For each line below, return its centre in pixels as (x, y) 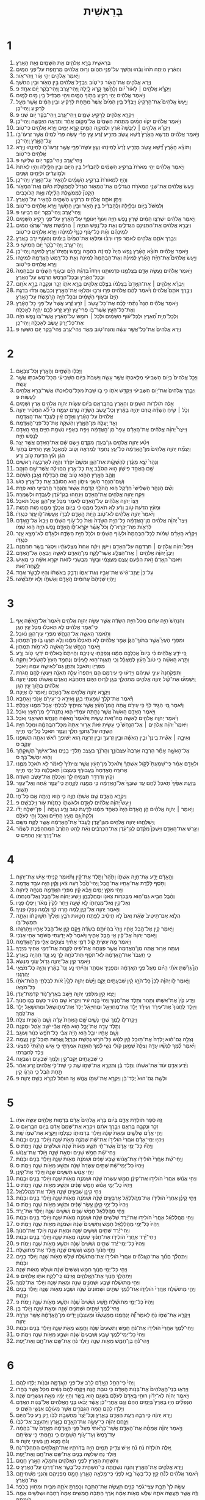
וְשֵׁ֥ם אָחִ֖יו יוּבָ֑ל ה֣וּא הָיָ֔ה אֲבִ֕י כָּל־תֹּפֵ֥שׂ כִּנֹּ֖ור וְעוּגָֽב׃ (67, 1033)
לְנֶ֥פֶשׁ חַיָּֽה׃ (27, 436)
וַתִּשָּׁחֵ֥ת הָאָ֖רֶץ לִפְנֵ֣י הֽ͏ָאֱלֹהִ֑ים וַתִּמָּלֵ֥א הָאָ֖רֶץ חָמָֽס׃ (67, 1460)
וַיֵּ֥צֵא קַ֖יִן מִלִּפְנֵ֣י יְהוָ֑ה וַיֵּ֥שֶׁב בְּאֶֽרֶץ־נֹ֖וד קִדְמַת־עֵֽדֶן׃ (66, 993)
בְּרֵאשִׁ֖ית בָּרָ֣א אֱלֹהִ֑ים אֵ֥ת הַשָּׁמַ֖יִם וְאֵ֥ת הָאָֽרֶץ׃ (63, 62)
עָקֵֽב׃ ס (23, 744)
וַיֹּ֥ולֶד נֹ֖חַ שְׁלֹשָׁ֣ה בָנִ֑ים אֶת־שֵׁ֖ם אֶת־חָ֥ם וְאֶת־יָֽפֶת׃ (66, 1454)
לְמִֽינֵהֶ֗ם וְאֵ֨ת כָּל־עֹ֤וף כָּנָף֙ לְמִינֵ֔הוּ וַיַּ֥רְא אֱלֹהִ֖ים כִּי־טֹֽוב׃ (72, 231)
